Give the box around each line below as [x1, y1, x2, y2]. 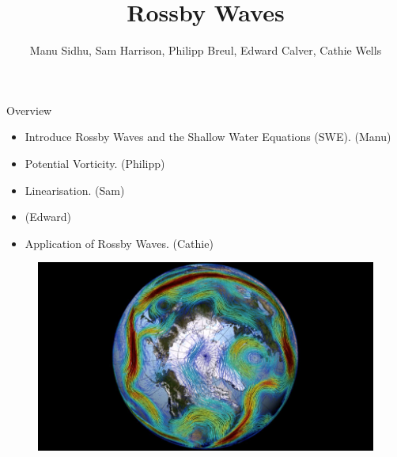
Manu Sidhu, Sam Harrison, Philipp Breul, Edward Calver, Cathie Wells [29, 42, 382, 59]
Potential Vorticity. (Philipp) [25, 154, 165, 171]
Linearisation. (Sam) [25, 181, 125, 198]
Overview [6, 101, 52, 118]
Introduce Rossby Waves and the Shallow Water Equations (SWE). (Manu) [25, 128, 391, 145]
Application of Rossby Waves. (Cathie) [25, 234, 214, 251]
